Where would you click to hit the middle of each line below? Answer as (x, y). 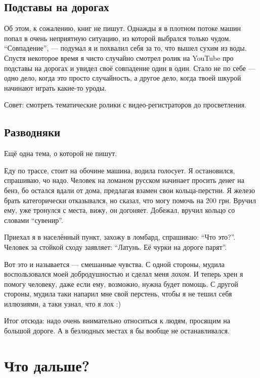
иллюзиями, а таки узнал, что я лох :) (62, 303)
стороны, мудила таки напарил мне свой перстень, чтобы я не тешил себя (118, 294)
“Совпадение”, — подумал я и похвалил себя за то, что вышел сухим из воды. (125, 48)
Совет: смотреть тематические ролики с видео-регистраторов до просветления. (125, 105)
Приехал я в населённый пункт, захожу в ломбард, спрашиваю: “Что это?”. (120, 237)
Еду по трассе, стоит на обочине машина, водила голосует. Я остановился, (120, 170)
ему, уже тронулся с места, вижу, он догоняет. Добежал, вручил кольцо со (120, 210)
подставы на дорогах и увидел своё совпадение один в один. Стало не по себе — (130, 68)
